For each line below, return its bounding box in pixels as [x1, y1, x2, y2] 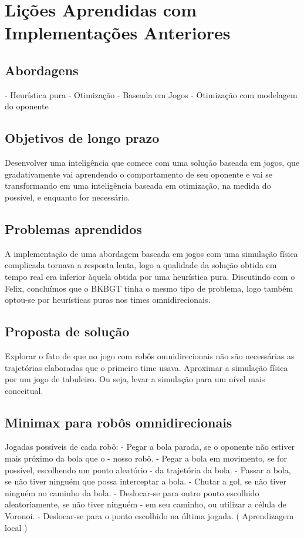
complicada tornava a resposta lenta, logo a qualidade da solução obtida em [5, 259, 277, 271]
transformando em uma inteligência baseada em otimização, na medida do [5, 179, 271, 192]
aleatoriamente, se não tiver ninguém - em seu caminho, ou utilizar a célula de [5, 498, 286, 510]
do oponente [5, 100, 49, 112]
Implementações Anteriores [5, 21, 231, 45]
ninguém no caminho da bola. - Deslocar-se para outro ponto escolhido [5, 486, 259, 499]
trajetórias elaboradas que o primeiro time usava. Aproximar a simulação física [5, 361, 288, 373]
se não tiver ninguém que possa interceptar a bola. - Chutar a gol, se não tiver [5, 475, 286, 487]
